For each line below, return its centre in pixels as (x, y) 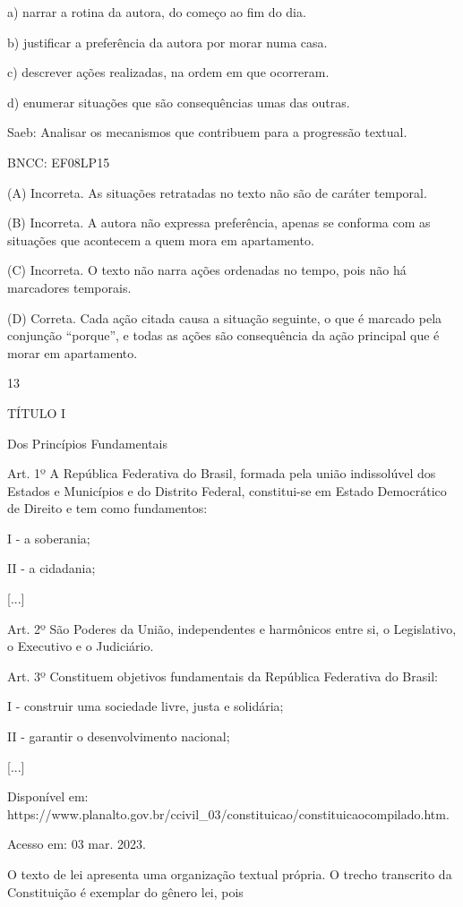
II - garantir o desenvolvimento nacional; (119, 736)
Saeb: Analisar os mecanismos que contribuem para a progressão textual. (207, 132)
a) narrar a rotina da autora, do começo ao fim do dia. (157, 12)
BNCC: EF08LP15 (59, 162)
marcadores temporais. (69, 287)
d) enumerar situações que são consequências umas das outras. (179, 102)
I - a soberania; (49, 538)
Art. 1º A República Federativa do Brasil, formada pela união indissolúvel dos (222, 473)
